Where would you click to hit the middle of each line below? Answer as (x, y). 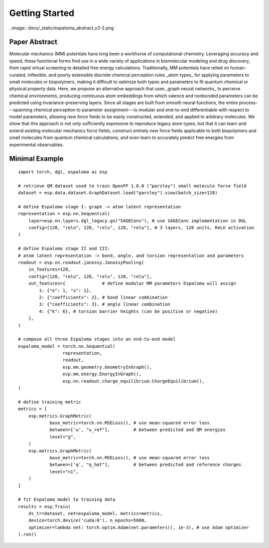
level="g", (63, 437)
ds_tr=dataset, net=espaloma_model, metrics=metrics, (95, 514)
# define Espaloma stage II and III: (64, 249)
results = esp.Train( (44, 506)
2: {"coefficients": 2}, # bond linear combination (103, 297)
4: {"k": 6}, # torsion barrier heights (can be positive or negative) (128, 311)
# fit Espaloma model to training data (67, 500)
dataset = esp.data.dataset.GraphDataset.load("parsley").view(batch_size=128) (118, 193)
